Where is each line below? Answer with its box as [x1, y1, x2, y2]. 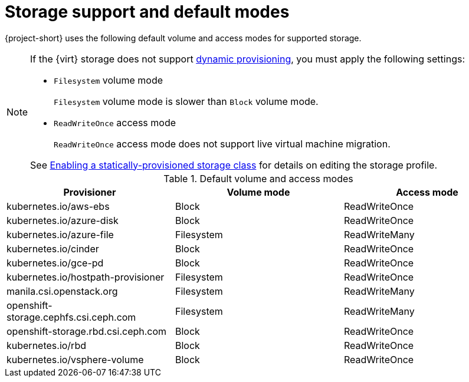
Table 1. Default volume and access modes [163, 172, 353, 185]
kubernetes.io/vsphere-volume [6, 353, 144, 365]
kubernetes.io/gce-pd [6, 256, 104, 269]
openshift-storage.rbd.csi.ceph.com [6, 325, 167, 337]
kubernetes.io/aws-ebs [6, 200, 110, 212]
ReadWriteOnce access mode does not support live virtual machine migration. [54, 137, 391, 150]
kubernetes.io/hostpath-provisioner [6, 271, 165, 283]
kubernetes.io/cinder [6, 242, 99, 255]
